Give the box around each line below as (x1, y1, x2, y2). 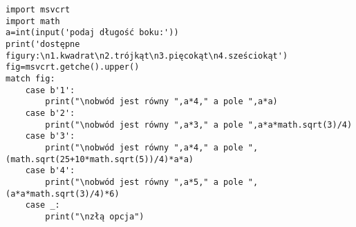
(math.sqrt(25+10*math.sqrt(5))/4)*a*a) (6, 154, 194, 164)
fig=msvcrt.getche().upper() (6, 62, 140, 72)
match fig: (6, 73, 55, 83)
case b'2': (25, 108, 75, 118)
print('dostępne (6, 39, 80, 49)
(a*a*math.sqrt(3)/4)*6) (6, 188, 120, 199)
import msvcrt (6, 5, 71, 14)
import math (6, 16, 60, 26)
